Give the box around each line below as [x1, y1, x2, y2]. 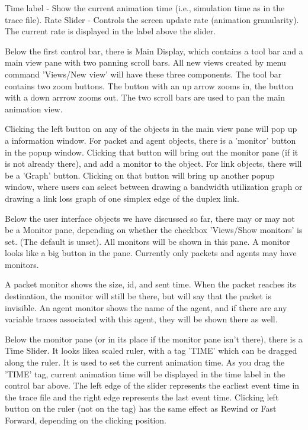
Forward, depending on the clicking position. [5, 414, 167, 426]
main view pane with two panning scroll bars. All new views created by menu [5, 56, 286, 69]
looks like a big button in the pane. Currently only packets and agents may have [5, 247, 297, 259]
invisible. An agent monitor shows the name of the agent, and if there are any [5, 301, 287, 313]
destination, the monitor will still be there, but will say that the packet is [5, 290, 271, 302]
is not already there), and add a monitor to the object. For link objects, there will [5, 157, 302, 170]
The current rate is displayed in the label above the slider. [5, 25, 216, 37]
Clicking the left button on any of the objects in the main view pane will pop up [5, 122, 297, 135]
